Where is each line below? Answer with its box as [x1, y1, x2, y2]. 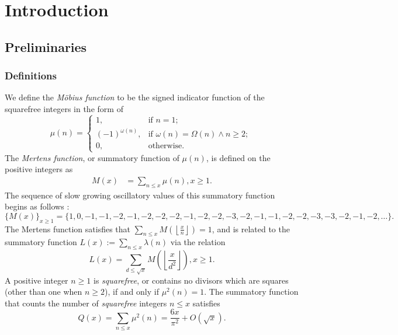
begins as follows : [5, 200, 70, 212]
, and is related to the [212, 222, 290, 235]
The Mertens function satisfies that [5, 222, 131, 235]
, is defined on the [206, 151, 271, 163]
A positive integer [5, 274, 68, 286]
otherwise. [148, 142, 185, 151]
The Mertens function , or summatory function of [5, 151, 179, 163]
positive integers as [5, 163, 73, 175]
